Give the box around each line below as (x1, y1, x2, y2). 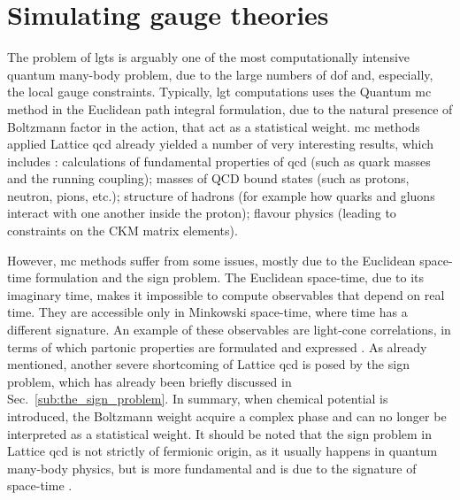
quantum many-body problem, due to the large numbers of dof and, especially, (7, 65, 433, 83)
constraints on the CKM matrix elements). (7, 221, 238, 240)
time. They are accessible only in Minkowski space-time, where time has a (7, 303, 408, 321)
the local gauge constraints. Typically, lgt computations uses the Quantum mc (7, 82, 432, 101)
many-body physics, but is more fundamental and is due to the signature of (7, 458, 417, 477)
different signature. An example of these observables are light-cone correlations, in (7, 320, 451, 339)
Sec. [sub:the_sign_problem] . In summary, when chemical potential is (7, 389, 388, 408)
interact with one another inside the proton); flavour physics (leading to (7, 204, 396, 222)
